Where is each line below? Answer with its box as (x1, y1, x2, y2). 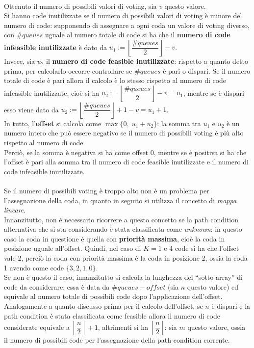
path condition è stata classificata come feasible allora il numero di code (4, 310, 220, 321)
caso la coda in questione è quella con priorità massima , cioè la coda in (4, 233, 225, 243)
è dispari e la (211, 301, 251, 311)
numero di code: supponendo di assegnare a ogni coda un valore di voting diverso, (4, 20, 250, 30)
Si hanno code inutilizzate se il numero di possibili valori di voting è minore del (4, 10, 242, 21)
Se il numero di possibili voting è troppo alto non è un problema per (4, 185, 209, 195)
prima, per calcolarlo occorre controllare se (4, 65, 132, 76)
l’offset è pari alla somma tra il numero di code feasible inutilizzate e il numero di (4, 157, 249, 167)
